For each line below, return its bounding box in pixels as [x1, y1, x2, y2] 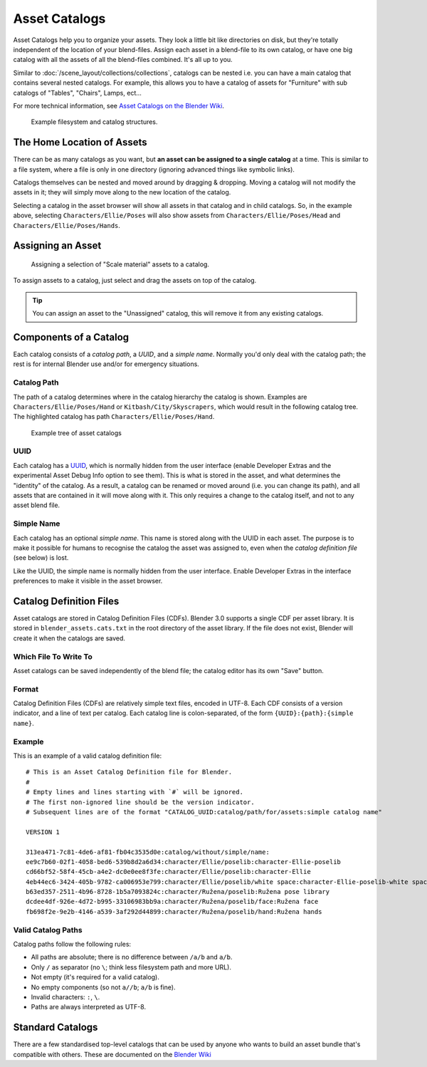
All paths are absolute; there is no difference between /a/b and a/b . [31, 953, 233, 962]
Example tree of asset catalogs [31, 428, 122, 437]
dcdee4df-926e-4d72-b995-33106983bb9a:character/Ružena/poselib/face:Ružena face [26, 897, 319, 906]
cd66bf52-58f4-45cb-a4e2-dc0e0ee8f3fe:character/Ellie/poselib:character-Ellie [26, 868, 311, 876]
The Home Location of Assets [13, 136, 147, 149]
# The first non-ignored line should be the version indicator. [26, 798, 255, 806]
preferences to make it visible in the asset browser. [13, 577, 163, 585]
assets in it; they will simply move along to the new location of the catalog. [13, 188, 231, 197]
